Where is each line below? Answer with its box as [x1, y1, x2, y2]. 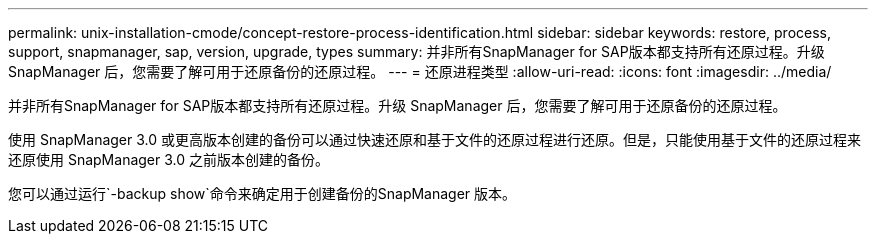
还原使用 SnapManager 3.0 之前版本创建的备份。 [8, 151, 330, 168]
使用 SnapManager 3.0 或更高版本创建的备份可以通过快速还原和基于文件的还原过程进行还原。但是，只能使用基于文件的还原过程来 [8, 131, 861, 148]
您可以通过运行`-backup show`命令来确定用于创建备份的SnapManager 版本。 [8, 185, 517, 202]
